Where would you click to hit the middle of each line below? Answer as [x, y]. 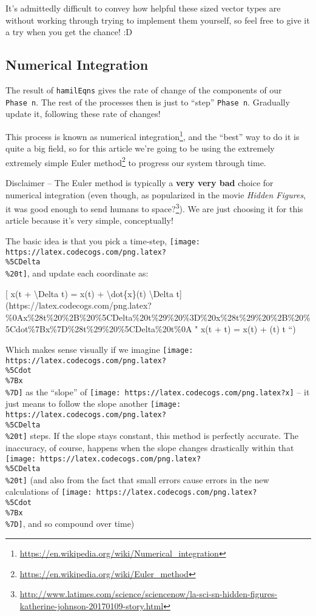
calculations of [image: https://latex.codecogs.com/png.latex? [131, 491]
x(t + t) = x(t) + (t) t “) [248, 329]
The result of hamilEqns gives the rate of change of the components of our [144, 89]
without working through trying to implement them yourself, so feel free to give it [158, 20]
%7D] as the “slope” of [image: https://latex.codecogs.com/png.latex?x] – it [158, 391]
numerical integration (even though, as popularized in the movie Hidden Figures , [156, 194]
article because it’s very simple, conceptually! [89, 220]
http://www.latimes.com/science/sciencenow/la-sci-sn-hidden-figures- [149, 594]
